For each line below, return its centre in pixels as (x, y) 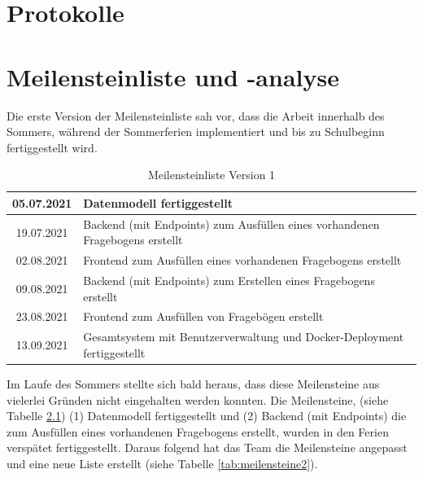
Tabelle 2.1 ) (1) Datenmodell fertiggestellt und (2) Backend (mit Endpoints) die (207, 416)
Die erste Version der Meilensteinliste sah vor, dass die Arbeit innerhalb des (196, 115)
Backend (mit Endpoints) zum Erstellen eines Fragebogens (229, 280)
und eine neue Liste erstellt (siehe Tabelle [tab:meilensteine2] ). (162, 463)
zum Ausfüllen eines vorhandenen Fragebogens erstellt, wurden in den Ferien (198, 431)
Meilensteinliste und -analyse (173, 76)
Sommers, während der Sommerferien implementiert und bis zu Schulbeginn (196, 132)
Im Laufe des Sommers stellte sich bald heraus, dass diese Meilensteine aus (193, 383)
